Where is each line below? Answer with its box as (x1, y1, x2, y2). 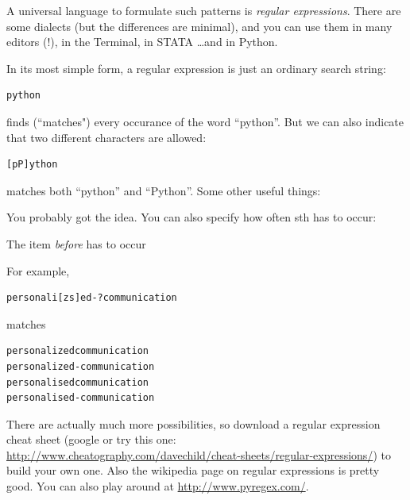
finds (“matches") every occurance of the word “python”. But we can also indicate (6, 113, 404, 129)
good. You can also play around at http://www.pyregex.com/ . (6, 478, 309, 494)
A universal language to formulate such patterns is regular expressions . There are (6, 2, 401, 18)
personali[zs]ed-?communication (6, 292, 177, 304)
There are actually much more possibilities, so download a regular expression (6, 415, 381, 432)
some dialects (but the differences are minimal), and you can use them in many (6, 17, 393, 34)
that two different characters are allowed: (6, 129, 207, 145)
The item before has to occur (6, 235, 146, 252)
